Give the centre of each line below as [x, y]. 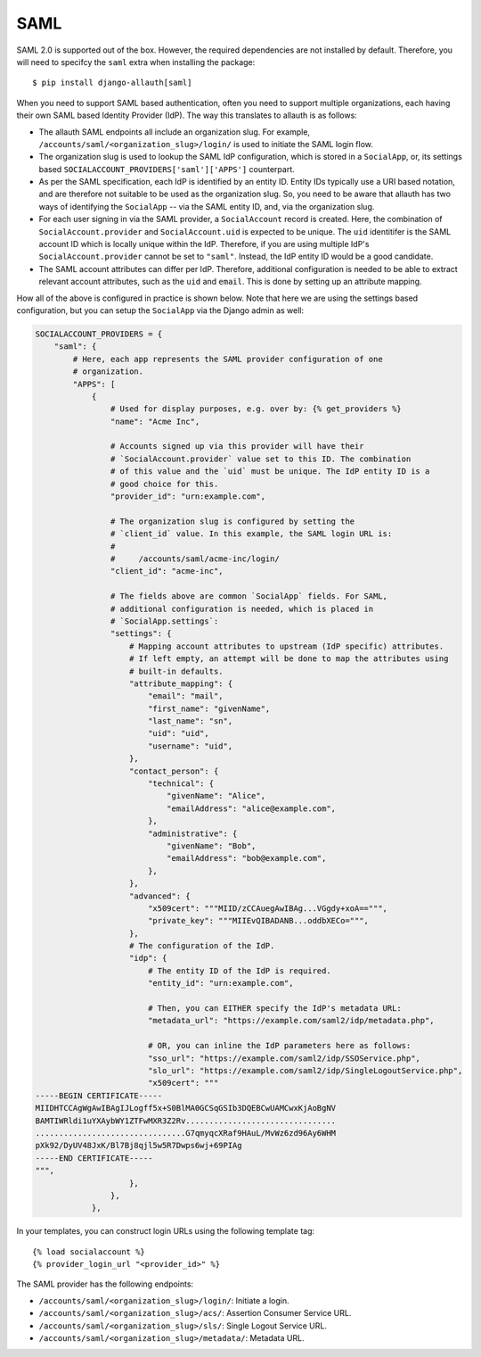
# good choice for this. [164, 484]
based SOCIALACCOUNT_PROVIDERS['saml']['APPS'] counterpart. [167, 169]
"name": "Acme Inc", [155, 421]
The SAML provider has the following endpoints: [105, 1284]
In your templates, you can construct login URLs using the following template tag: [166, 1231]
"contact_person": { [174, 771]
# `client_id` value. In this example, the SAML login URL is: [251, 534]
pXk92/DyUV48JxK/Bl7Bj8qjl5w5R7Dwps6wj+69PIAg [139, 1146]
